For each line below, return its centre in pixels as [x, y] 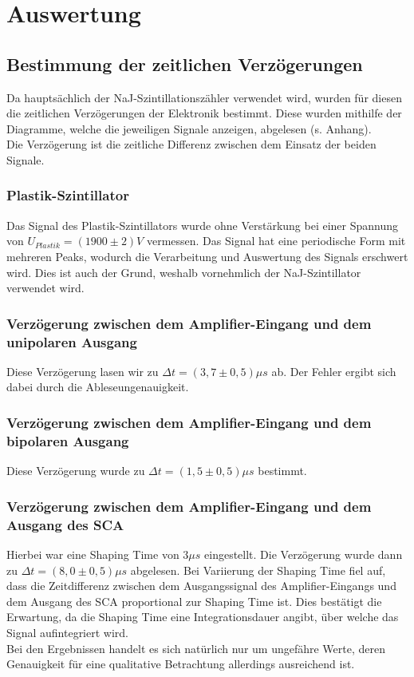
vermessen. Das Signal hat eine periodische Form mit [276, 241]
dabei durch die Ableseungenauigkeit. [98, 387]
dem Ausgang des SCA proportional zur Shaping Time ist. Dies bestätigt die [194, 601]
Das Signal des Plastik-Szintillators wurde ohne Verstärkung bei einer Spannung [203, 225]
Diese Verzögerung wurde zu [76, 471]
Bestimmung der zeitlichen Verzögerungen [185, 63]
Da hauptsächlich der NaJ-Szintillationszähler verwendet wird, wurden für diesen [204, 97]
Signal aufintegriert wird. [67, 632]
